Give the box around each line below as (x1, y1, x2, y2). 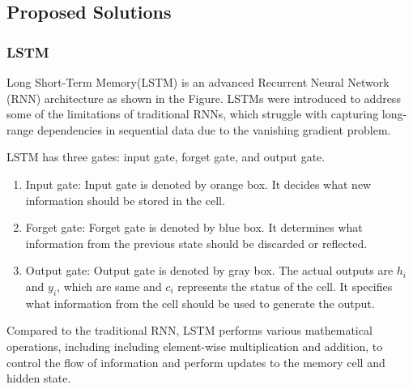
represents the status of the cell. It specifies (177, 277, 393, 294)
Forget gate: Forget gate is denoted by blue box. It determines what (25, 219, 363, 236)
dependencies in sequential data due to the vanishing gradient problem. (37, 121, 391, 138)
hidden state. (6, 370, 71, 387)
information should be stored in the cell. (25, 191, 225, 208)
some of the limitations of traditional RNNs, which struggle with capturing (6, 105, 379, 122)
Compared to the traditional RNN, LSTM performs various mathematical (6, 322, 373, 339)
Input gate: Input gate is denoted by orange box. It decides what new (25, 175, 372, 192)
